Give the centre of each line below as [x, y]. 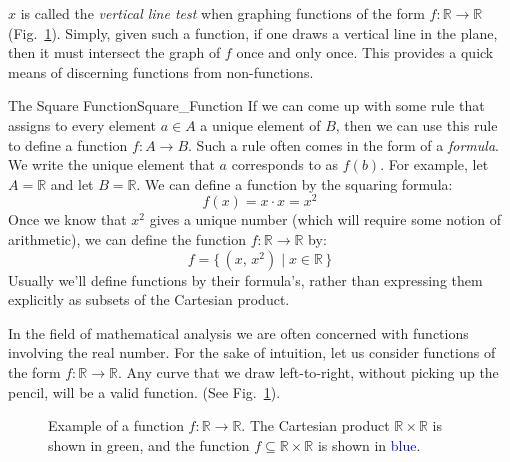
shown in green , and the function [149, 444]
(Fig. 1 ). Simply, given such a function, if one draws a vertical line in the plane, [253, 32]
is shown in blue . [369, 444]
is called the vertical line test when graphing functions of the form [222, 13]
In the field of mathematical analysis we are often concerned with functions [238, 332]
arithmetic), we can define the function [127, 239]
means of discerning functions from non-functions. [161, 71]
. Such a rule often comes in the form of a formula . [343, 144]
